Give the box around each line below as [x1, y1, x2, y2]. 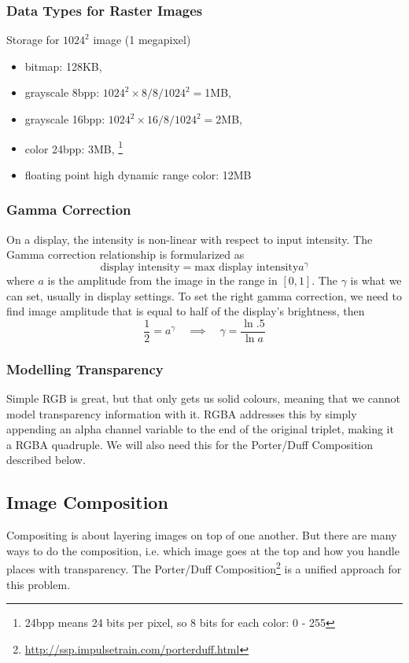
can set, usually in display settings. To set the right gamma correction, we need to [6, 287, 402, 304]
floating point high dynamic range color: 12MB [24, 166, 252, 182]
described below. [6, 451, 86, 468]
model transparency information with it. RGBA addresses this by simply [6, 405, 357, 422]
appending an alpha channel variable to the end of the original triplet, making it [6, 421, 394, 437]
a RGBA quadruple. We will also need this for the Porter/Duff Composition [6, 436, 374, 452]
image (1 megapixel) [93, 31, 191, 48]
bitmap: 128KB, [24, 57, 102, 74]
